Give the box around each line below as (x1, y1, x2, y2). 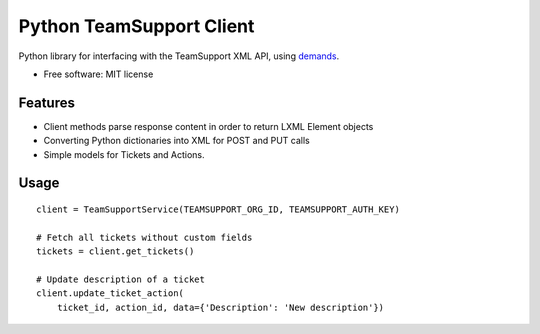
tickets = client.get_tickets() (36, 246, 195, 257)
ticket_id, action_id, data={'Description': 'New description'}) (56, 301, 385, 313)
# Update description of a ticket (36, 273, 205, 285)
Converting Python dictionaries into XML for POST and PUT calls (43, 135, 310, 147)
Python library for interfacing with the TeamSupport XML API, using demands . (18, 50, 340, 62)
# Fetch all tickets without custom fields (36, 231, 253, 243)
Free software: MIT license (43, 68, 154, 80)
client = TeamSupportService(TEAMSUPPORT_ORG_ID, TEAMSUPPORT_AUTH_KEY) (36, 204, 400, 215)
